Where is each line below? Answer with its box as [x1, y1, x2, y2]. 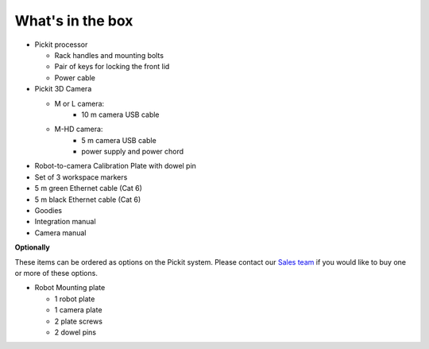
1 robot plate [54, 294, 95, 304]
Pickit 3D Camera [34, 84, 92, 94]
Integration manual [34, 217, 96, 227]
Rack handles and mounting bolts [54, 50, 164, 60]
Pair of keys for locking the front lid [54, 62, 170, 72]
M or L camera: [54, 99, 105, 108]
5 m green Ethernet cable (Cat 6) [34, 184, 143, 193]
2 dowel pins [54, 327, 97, 337]
